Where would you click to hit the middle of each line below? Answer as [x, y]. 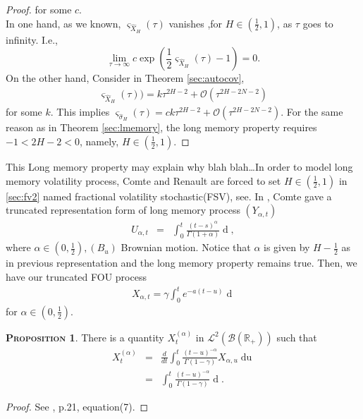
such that [297, 337]
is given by [287, 247]
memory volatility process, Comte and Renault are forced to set [143, 180]
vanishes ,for [196, 23]
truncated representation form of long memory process [123, 210]
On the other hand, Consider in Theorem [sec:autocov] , [125, 78]
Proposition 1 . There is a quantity [85, 337]
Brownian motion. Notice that [186, 247]
